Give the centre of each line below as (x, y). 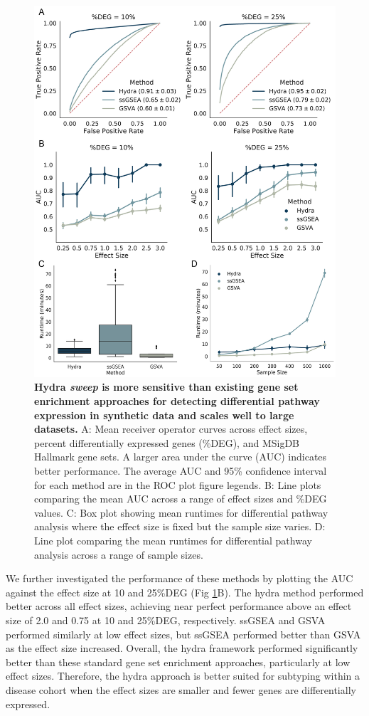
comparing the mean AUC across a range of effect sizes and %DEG (181, 499)
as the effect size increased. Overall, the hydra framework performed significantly (182, 648)
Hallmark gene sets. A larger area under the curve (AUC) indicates (181, 457)
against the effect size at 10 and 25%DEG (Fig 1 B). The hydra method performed (185, 592)
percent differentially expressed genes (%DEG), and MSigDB (167, 442)
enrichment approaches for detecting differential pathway (177, 401)
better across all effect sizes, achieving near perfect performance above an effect (179, 606)
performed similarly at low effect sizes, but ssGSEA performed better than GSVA (183, 634)
